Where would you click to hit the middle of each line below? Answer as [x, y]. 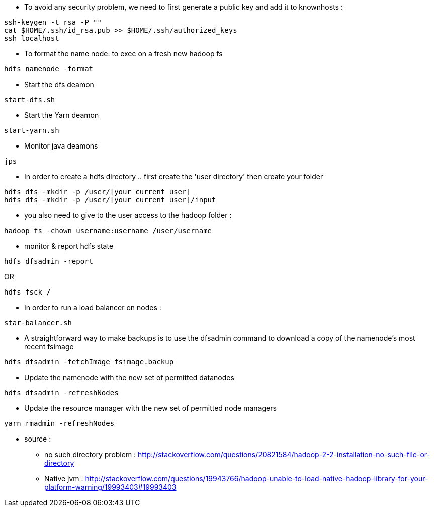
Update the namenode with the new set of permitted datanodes [129, 377]
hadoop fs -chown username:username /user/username [108, 231]
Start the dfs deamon [59, 84]
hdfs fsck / [27, 292]
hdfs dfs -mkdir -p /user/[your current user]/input [110, 200]
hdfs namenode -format [49, 69]
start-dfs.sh [30, 100]
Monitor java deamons [61, 146]
